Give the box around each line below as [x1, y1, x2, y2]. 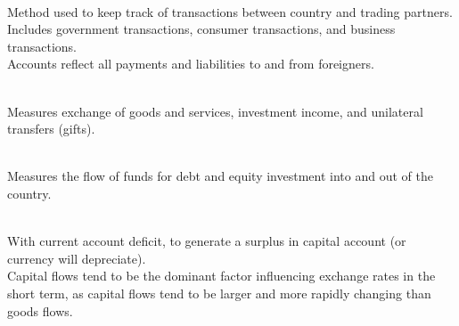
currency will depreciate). [7, 249, 146, 267]
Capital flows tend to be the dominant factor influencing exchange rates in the [7, 266, 436, 285]
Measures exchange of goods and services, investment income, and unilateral [7, 102, 423, 120]
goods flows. [7, 301, 73, 320]
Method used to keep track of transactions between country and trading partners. [7, 2, 453, 20]
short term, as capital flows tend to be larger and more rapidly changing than [7, 283, 431, 302]
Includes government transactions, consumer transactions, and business [7, 20, 396, 38]
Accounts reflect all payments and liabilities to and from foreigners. [7, 54, 374, 73]
